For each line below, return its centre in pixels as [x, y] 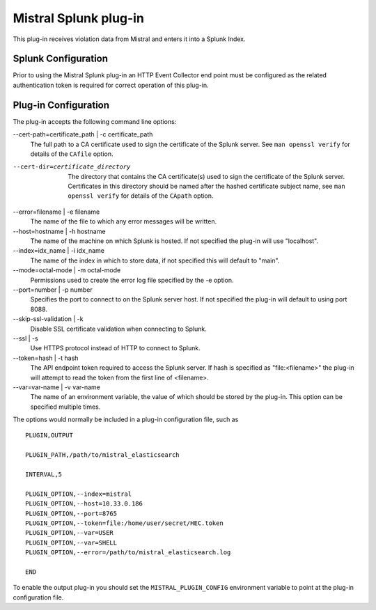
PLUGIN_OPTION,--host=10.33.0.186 [84, 504]
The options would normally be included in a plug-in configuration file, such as [126, 420]
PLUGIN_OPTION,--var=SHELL [71, 542]
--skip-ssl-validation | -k [48, 319]
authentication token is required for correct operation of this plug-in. [111, 85]
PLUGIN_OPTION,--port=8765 [71, 513]
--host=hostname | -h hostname [59, 231]
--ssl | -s [25, 338]
